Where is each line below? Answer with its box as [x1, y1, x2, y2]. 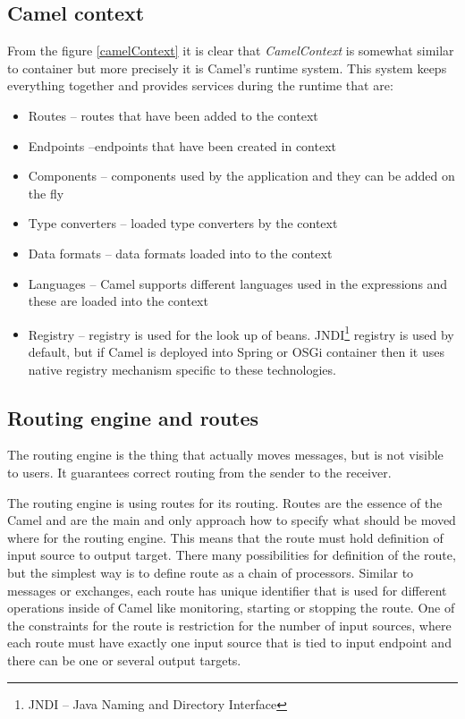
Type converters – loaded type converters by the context [28, 214, 338, 233]
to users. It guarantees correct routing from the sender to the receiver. [7, 462, 392, 481]
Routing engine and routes [7, 403, 259, 431]
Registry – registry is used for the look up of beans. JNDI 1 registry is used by [28, 322, 454, 343]
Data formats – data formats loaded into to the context [28, 243, 333, 262]
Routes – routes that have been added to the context [28, 106, 318, 124]
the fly [28, 183, 64, 202]
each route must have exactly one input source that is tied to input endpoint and [7, 633, 452, 652]
